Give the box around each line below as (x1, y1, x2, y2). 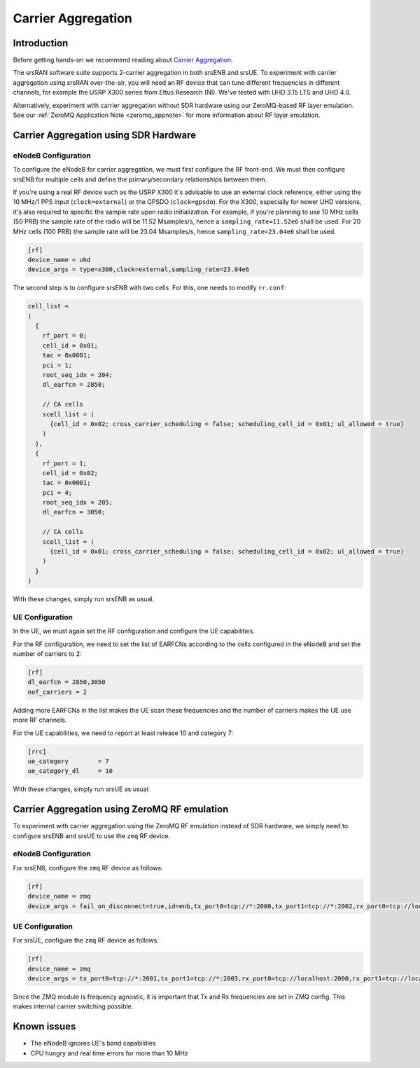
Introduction (13, 37, 69, 49)
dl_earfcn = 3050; (42, 508, 106, 516)
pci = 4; (42, 488, 73, 497)
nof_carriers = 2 (27, 687, 87, 696)
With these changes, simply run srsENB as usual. (13, 595, 155, 603)
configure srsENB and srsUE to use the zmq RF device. (13, 831, 171, 840)
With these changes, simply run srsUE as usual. (13, 785, 150, 793)
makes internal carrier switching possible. (13, 1002, 134, 1011)
